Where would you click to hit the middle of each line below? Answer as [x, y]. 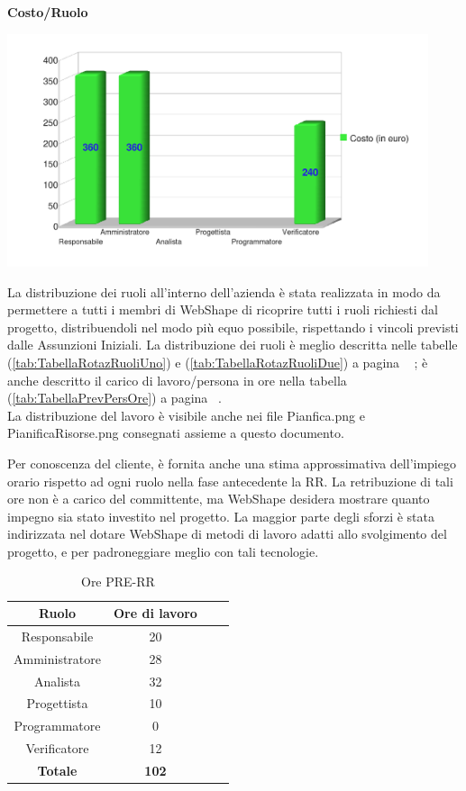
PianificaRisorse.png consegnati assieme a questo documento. [176, 433]
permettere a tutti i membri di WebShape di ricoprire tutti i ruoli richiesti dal [223, 309]
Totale [57, 770]
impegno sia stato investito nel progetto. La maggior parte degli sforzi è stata [221, 516]
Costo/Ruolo [48, 12]
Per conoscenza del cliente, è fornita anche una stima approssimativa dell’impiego [232, 463]
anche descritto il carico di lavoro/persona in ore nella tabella [177, 380]
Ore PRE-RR [118, 582]
